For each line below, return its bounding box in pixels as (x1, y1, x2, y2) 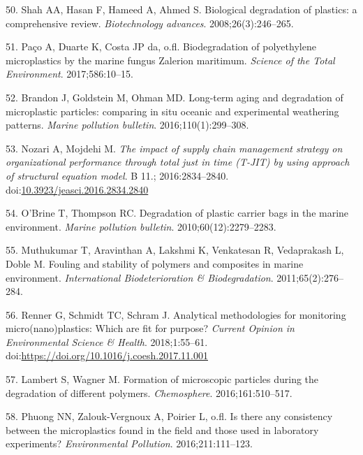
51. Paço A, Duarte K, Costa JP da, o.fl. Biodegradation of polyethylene (6, 39, 316, 54)
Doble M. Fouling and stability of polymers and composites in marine (6, 256, 304, 270)
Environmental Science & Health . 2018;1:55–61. (6, 334, 208, 349)
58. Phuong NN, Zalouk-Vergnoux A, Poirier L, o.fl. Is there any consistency (6, 409, 333, 424)
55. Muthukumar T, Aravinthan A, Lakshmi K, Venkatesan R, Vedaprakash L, (6, 243, 344, 257)
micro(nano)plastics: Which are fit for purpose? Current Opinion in (6, 321, 295, 335)
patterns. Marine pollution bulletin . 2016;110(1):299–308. (6, 117, 249, 132)
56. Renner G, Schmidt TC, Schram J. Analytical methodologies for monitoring (6, 307, 346, 322)
